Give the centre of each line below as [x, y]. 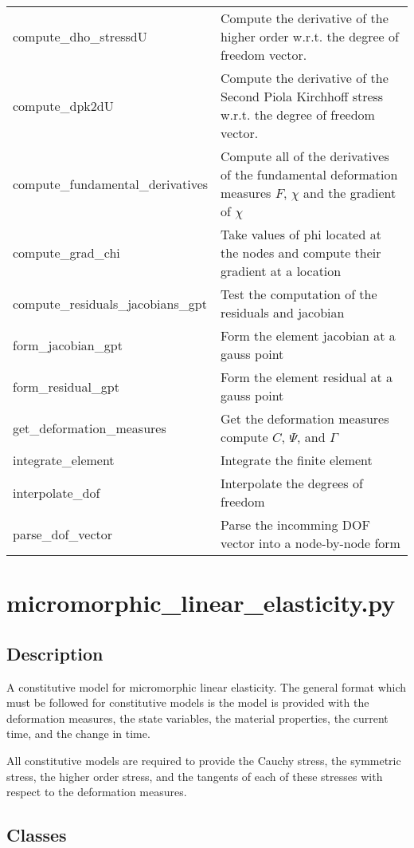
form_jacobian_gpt [68, 345]
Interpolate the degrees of [292, 483]
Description [55, 653]
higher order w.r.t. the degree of [310, 36]
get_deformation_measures [90, 428]
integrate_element [64, 460]
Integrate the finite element [297, 460]
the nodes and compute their [301, 252]
